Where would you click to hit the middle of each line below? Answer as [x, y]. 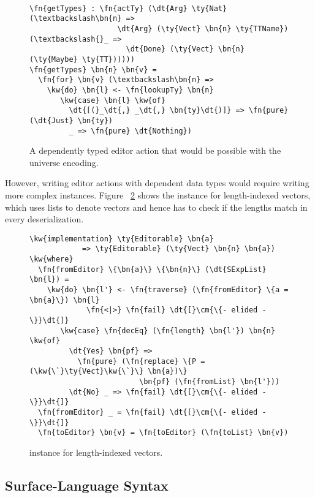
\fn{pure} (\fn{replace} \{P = [141, 361]
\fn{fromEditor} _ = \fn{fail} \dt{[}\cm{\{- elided [148, 412]
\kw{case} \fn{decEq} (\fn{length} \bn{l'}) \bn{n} [168, 330]
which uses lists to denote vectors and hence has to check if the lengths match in [156, 207]
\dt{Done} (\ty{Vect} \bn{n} [185, 49]
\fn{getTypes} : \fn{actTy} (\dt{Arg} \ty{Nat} [128, 8]
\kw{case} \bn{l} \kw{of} [113, 100]
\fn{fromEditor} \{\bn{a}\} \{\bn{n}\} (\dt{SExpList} [152, 269]
